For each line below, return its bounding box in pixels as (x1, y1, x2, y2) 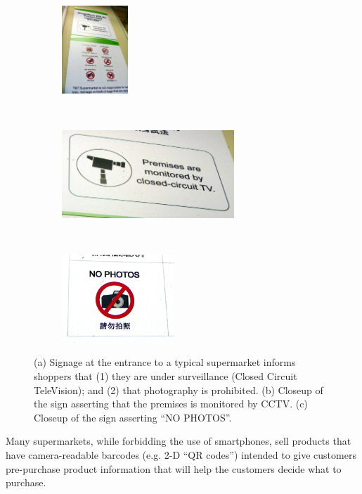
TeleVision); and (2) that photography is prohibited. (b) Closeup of (34, 382, 323, 397)
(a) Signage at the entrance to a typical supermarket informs (34, 355, 296, 369)
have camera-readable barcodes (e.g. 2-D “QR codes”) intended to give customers (6, 447, 356, 462)
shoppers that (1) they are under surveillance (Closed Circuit (34, 368, 297, 383)
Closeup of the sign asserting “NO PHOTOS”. (34, 410, 232, 424)
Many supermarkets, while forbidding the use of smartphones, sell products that (6, 433, 351, 448)
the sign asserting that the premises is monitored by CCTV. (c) (34, 396, 308, 411)
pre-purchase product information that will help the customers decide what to (6, 461, 342, 476)
